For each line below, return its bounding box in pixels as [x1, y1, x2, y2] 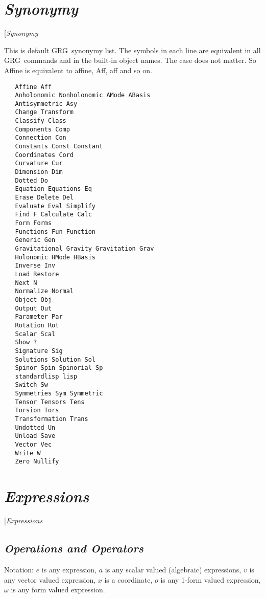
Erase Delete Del [15, 194, 74, 202]
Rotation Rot [15, 321, 59, 329]
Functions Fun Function [15, 228, 95, 235]
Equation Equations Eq [15, 185, 92, 193]
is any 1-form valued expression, [160, 574, 261, 585]
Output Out [15, 304, 52, 312]
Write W [15, 449, 41, 457]
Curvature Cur [15, 160, 63, 167]
